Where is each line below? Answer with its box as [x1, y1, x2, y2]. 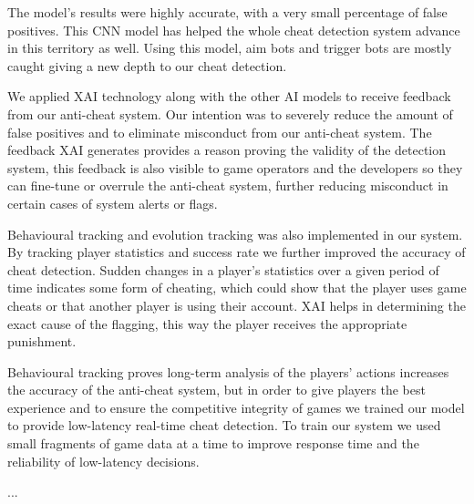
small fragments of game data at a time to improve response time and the [7, 434, 419, 453]
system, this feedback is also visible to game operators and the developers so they [7, 158, 463, 177]
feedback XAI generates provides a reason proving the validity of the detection [7, 140, 447, 159]
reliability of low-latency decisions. [7, 451, 200, 470]
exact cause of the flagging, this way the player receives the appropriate [7, 314, 407, 333]
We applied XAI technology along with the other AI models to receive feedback [7, 87, 451, 106]
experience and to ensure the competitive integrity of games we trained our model [7, 397, 465, 417]
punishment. [7, 332, 77, 351]
